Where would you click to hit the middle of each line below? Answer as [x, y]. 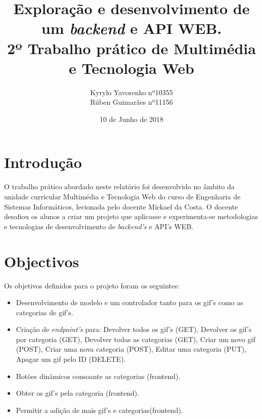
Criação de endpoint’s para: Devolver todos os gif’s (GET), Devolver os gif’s [134, 329]
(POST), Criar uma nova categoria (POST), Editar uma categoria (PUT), [131, 349]
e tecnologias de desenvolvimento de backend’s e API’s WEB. [99, 226]
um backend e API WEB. [132, 28]
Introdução [43, 162]
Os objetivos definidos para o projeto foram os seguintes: [92, 285]
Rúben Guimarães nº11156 [132, 102]
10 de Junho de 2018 [132, 119]
